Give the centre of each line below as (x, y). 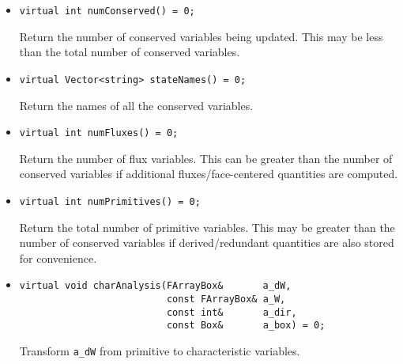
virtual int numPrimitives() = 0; (110, 201)
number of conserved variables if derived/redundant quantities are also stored (207, 243)
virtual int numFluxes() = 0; (99, 133)
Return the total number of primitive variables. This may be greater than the (207, 227)
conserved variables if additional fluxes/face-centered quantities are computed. (209, 174)
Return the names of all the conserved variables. (136, 105)
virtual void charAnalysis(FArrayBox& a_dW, (155, 286)
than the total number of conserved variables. (130, 52)
